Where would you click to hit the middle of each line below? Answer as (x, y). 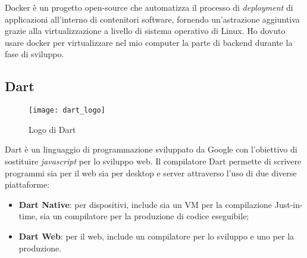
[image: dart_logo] (67, 111)
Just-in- (289, 204)
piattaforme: (27, 184)
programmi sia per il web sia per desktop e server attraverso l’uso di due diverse (151, 172)
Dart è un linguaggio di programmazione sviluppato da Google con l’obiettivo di (151, 149)
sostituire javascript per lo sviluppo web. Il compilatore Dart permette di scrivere (153, 161)
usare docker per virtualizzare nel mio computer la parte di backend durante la (149, 42)
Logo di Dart (52, 129)
